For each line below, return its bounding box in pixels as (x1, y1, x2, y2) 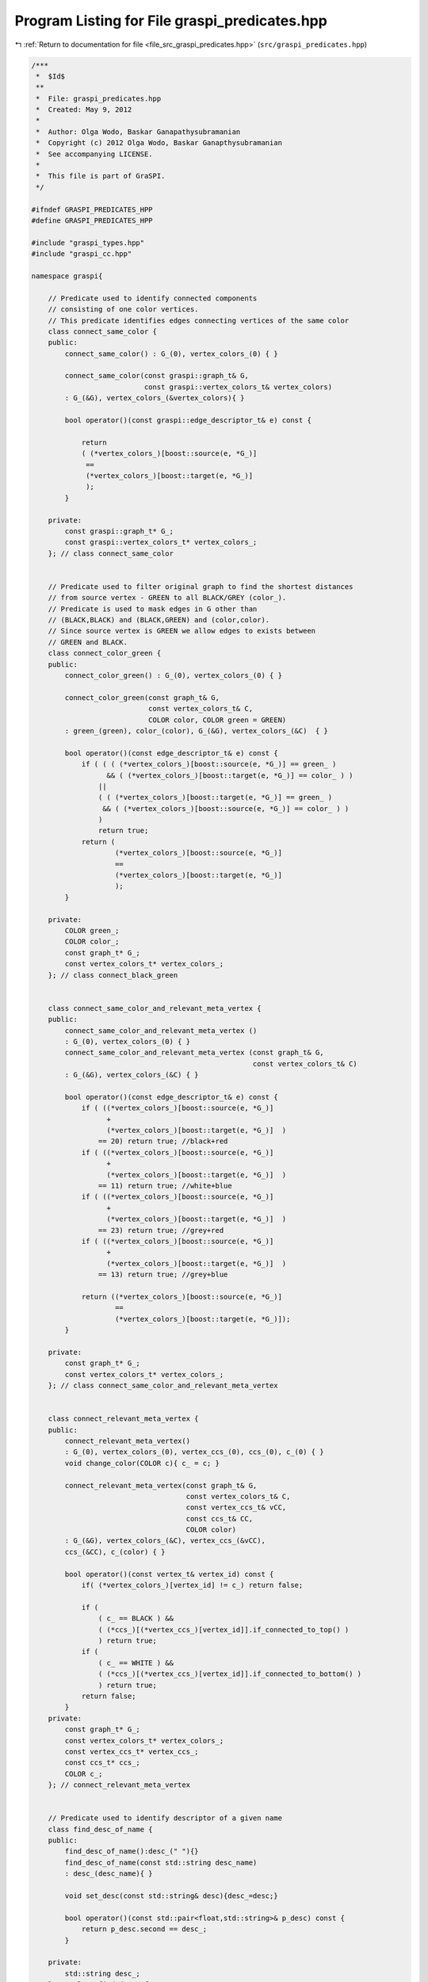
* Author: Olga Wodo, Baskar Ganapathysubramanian (36, 127, 241, 136)
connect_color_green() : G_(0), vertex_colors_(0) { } (64, 671, 283, 680)
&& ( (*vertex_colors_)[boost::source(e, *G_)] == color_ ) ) (101, 804, 350, 813)
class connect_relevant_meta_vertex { (48, 1414, 199, 1423)
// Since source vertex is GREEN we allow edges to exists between (48, 626, 316, 636)
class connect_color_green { (48, 649, 162, 658)
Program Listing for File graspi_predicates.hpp (14, 12, 328, 29)
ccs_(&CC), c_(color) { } (64, 1547, 166, 1556)
